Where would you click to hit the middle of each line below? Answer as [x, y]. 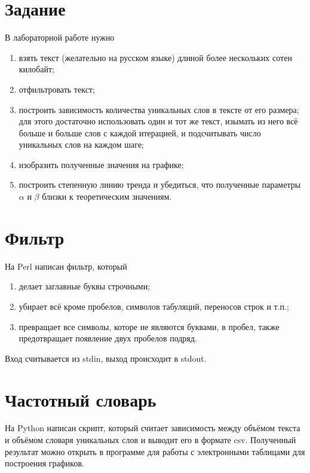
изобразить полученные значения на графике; [101, 164]
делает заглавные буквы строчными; [85, 286]
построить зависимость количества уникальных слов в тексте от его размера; [159, 109]
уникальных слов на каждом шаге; [81, 144]
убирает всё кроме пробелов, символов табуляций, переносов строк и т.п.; [154, 306]
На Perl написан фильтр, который [66, 266]
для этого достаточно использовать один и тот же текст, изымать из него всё [158, 121]
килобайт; [36, 69]
